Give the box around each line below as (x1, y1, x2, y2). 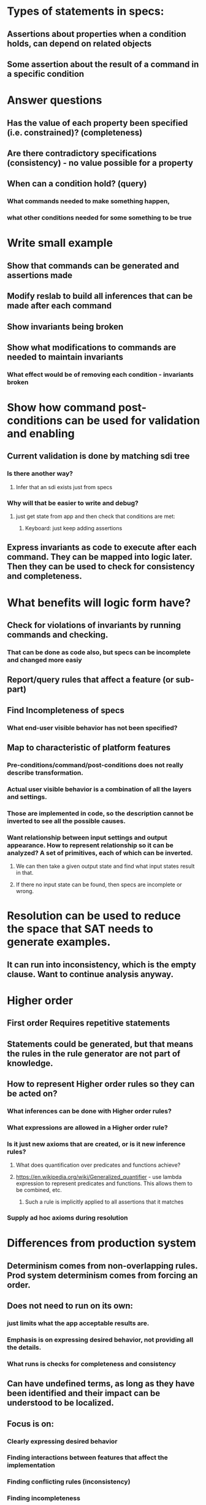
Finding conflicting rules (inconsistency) (7, 1477, 131, 1486)
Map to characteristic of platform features (7, 743, 171, 752)
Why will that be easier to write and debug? (7, 498, 139, 507)
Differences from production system (7, 1236, 197, 1250)
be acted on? (7, 1088, 58, 1099)
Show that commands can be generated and (7, 260, 180, 271)
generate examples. (7, 935, 111, 949)
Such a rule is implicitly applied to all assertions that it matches (25, 1198, 184, 1205)
